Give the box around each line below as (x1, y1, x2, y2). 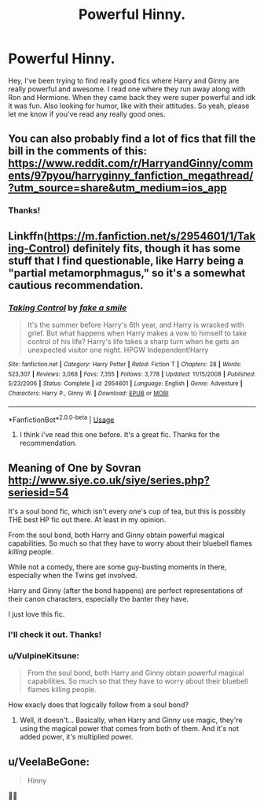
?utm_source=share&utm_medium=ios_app (8, 181, 227, 195)
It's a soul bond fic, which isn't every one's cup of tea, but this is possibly (8, 506, 246, 517)
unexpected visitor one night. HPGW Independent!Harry (27, 345, 209, 354)
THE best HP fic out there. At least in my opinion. (8, 515, 167, 524)
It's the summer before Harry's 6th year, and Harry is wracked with (27, 320, 245, 329)
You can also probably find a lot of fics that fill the (8, 132, 256, 146)
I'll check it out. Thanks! (8, 628, 102, 639)
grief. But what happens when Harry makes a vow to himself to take (27, 328, 247, 338)
